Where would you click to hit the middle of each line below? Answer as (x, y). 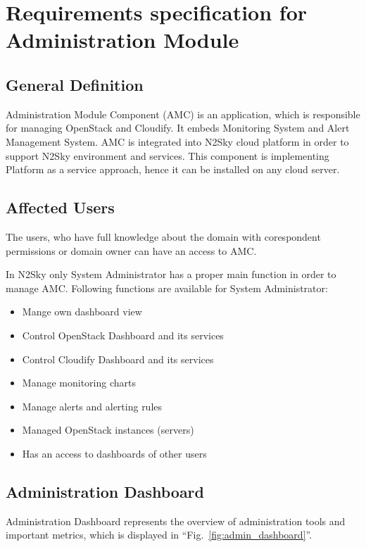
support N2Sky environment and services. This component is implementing (168, 155)
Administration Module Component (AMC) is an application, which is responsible (183, 114)
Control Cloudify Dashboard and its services (118, 359)
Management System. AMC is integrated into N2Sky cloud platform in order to (177, 141)
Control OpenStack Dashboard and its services (123, 335)
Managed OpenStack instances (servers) (108, 430)
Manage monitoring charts (79, 383)
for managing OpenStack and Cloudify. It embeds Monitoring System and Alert (178, 128)
